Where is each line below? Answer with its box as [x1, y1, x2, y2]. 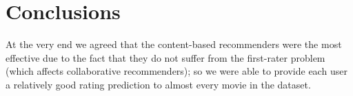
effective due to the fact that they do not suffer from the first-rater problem [6, 50, 325, 64]
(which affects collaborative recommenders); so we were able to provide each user [6, 64, 347, 78]
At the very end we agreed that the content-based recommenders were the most [6, 37, 342, 51]
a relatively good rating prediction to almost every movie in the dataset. [6, 77, 311, 91]
